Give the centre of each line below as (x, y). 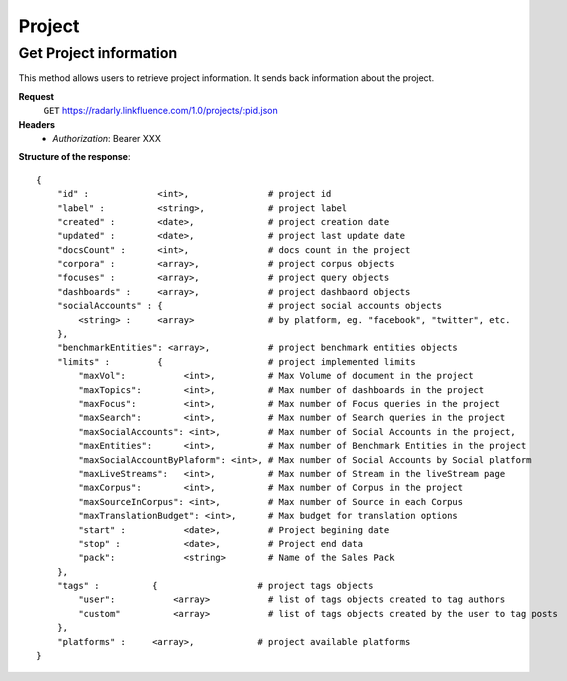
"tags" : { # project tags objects (215, 586)
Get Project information (98, 53)
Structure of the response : (74, 157)
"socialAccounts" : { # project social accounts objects (249, 306)
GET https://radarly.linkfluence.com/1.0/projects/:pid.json (161, 111)
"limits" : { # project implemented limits (236, 361)
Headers (36, 124)
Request (36, 96)
